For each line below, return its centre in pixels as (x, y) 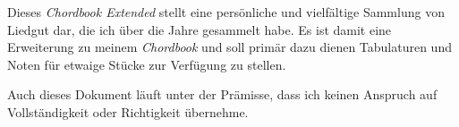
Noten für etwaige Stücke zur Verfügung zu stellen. (147, 64)
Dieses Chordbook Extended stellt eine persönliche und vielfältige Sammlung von (226, 12)
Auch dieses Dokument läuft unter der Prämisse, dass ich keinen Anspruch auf (222, 94)
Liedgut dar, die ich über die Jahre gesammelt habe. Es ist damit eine (200, 29)
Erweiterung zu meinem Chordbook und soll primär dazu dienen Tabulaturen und (229, 47)
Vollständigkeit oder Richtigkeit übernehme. (128, 111)
